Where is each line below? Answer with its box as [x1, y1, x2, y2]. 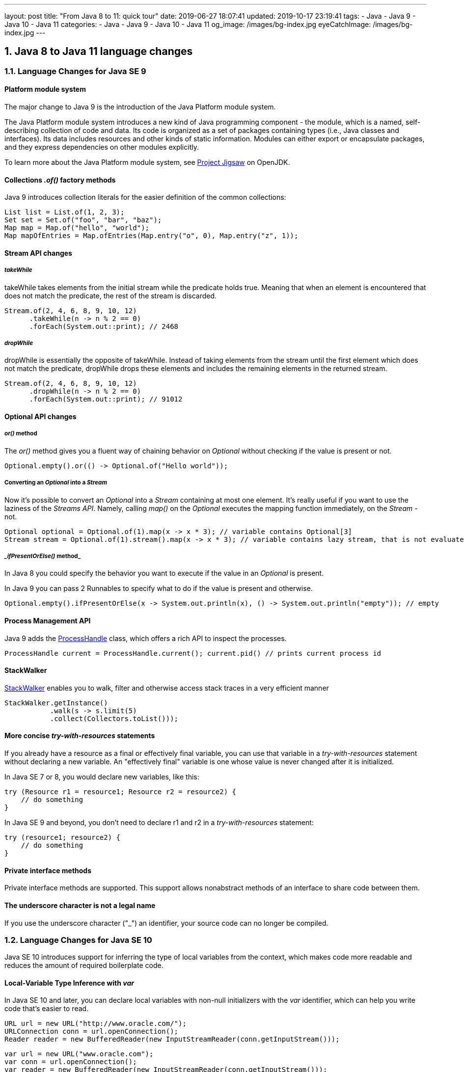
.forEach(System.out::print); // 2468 [29, 322, 179, 330]
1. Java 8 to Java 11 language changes [4, 45, 193, 58]
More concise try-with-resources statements [4, 731, 155, 740]
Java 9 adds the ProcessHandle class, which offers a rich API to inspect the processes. [4, 634, 287, 643]
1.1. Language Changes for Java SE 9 [4, 66, 146, 76]
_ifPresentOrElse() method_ [4, 553, 81, 560]
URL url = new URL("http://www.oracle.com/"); [4, 1019, 187, 1028]
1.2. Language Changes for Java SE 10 [4, 935, 152, 945]
